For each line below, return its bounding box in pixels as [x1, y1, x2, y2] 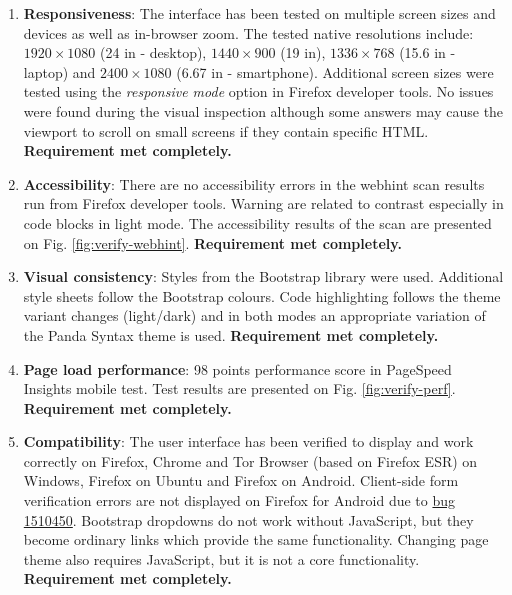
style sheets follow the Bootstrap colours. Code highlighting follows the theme [23, 285, 501, 306]
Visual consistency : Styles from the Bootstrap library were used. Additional [23, 266, 504, 287]
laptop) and [23, 61, 96, 82]
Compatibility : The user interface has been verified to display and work [23, 431, 474, 452]
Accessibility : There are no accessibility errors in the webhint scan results [23, 173, 485, 194]
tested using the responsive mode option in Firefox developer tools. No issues [23, 81, 494, 102]
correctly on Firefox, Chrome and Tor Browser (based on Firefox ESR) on [23, 450, 478, 471]
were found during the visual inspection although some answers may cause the [23, 100, 504, 121]
